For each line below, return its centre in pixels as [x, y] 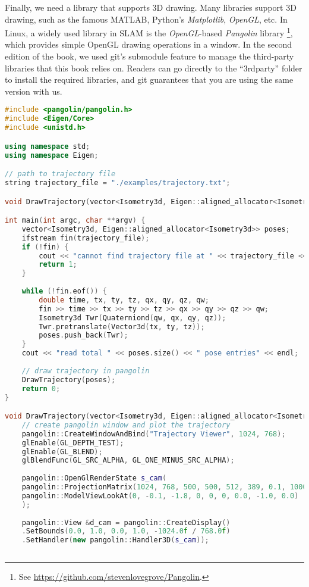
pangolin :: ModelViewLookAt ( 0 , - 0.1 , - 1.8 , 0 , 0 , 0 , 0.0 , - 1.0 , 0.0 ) [160, 496]
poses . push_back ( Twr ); [83, 335]
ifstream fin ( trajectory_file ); [86, 238]
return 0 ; [41, 388]
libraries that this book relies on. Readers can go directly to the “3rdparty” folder [154, 68]
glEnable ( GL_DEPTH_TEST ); [73, 443]
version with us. [34, 91]
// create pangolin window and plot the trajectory [126, 425]
